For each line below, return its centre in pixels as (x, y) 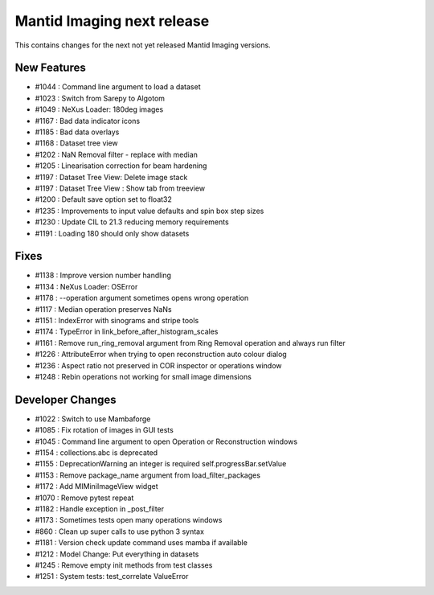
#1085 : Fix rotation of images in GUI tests (104, 430)
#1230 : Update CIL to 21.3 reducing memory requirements (132, 222)
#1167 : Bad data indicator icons (88, 121)
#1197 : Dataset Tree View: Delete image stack (111, 177)
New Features (50, 68)
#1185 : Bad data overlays (77, 132)
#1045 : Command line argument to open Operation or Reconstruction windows (166, 441)
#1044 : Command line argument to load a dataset (118, 87)
